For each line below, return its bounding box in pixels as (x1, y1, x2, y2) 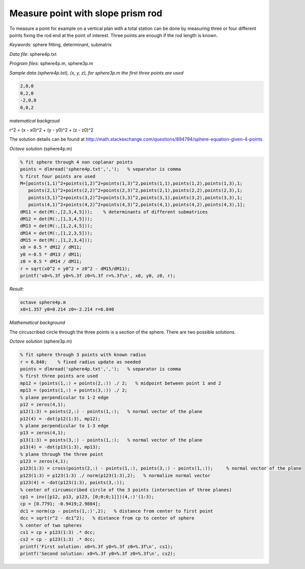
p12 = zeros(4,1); (20, 401, 66, 407)
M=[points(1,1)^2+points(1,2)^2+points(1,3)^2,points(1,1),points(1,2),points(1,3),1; (20, 180, 243, 186)
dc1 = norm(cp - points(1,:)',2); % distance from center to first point (20, 508, 213, 514)
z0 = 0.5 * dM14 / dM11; (20, 259, 82, 264)
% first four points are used (20, 173, 96, 179)
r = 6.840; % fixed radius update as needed (20, 359, 141, 365)
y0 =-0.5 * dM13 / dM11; (20, 251, 82, 257)
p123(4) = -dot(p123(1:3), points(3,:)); (20, 480, 125, 486)
